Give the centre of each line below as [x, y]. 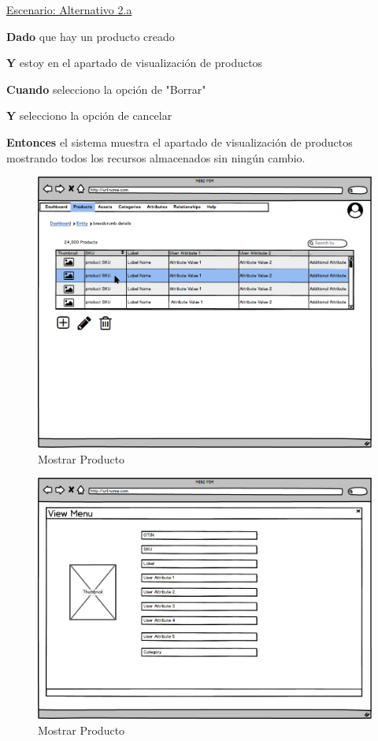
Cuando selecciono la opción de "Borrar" [106, 89]
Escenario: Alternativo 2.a [69, 9]
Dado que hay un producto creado [91, 36]
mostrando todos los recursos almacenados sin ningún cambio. [156, 157]
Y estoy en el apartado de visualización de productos [135, 63]
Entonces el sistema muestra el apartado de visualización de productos [180, 141]
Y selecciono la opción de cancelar [89, 115]
